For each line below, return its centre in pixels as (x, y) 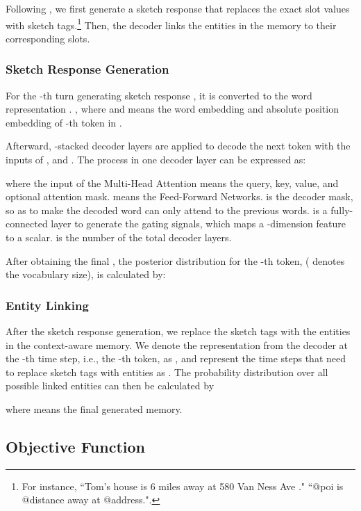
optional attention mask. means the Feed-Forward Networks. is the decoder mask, (179, 196)
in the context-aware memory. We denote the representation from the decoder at (177, 344)
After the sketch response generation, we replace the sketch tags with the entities (178, 331)
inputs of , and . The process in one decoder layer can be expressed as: (156, 160)
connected (27, 224)
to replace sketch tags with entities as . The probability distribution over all (167, 372)
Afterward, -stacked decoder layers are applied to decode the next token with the (178, 146)
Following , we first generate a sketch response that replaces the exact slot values (178, 8)
